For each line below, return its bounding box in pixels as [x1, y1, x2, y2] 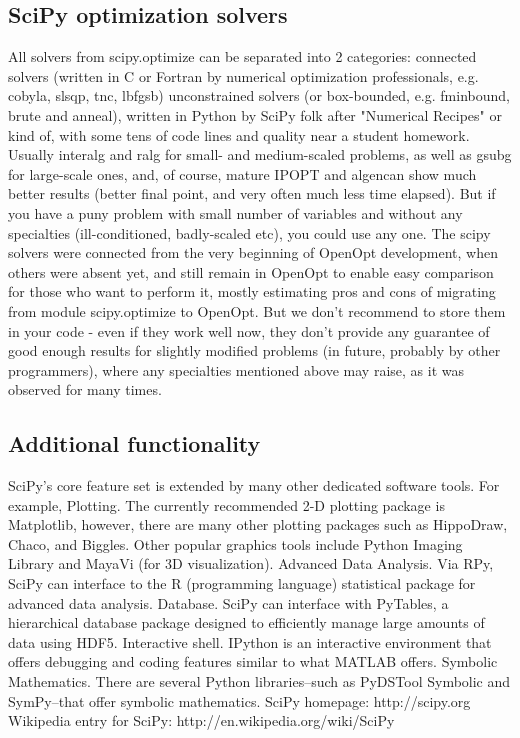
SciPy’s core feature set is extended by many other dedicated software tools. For [8, 475, 500, 496]
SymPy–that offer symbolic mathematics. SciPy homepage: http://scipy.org [8, 690, 471, 711]
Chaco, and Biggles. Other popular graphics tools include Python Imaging [8, 533, 463, 554]
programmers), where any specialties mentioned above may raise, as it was [8, 359, 464, 380]
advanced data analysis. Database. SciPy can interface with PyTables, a [8, 592, 449, 613]
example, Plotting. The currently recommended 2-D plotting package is [8, 494, 445, 515]
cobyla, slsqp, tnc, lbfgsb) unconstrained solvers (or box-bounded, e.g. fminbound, [8, 85, 510, 106]
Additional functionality [8, 428, 261, 459]
